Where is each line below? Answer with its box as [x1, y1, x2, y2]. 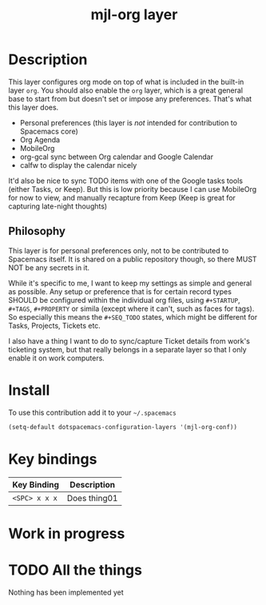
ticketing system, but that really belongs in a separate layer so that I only [8, 344, 247, 354]
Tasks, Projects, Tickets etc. [8, 320, 101, 330]
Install [8, 381, 50, 399]
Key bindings [8, 450, 97, 468]
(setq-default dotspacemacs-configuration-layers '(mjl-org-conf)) [8, 423, 238, 431]
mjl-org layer [90, 6, 178, 24]
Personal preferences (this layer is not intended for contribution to [19, 117, 238, 127]
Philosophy [8, 225, 66, 238]
